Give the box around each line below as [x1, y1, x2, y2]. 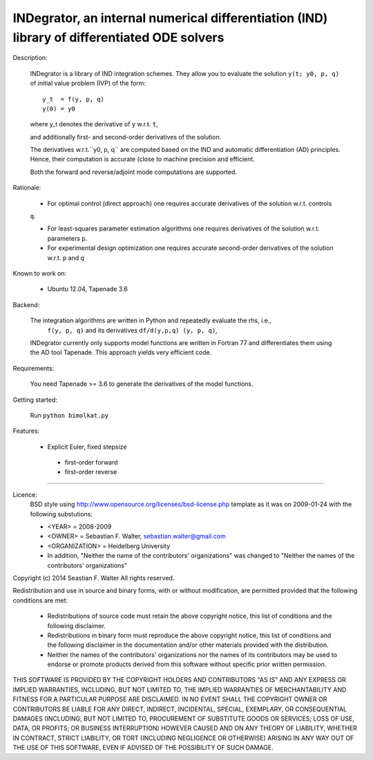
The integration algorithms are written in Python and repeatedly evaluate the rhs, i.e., [30, 316, 272, 324]
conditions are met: [12, 596, 68, 604]
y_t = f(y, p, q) [42, 95, 105, 103]
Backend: [12, 300, 40, 309]
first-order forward [64, 458, 118, 467]
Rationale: [12, 184, 41, 192]
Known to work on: [12, 269, 67, 277]
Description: [12, 54, 48, 62]
